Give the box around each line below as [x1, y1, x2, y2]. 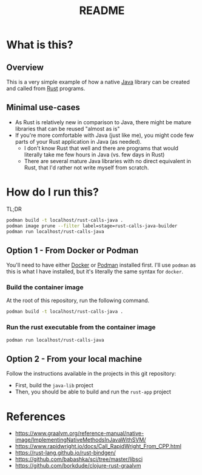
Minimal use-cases [6, 102, 80, 113]
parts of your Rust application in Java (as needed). [15, 138, 142, 145]
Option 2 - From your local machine [6, 354, 143, 364]
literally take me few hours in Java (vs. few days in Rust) [24, 150, 165, 158]
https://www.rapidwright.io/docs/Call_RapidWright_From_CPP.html [15, 443, 182, 450]
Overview [6, 62, 44, 72]
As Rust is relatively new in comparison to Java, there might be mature [15, 118, 192, 125]
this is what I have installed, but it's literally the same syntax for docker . [6, 268, 184, 275]
